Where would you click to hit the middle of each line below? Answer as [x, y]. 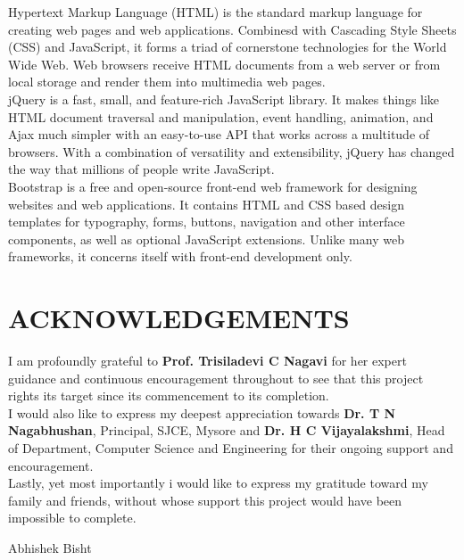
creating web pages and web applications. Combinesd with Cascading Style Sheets [232, 29]
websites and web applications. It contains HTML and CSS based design [206, 204]
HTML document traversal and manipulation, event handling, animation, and [221, 116]
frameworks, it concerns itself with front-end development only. [180, 256]
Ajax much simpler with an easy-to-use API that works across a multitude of [219, 134]
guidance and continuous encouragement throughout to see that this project [216, 378]
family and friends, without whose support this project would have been [205, 500]
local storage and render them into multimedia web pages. [167, 82]
